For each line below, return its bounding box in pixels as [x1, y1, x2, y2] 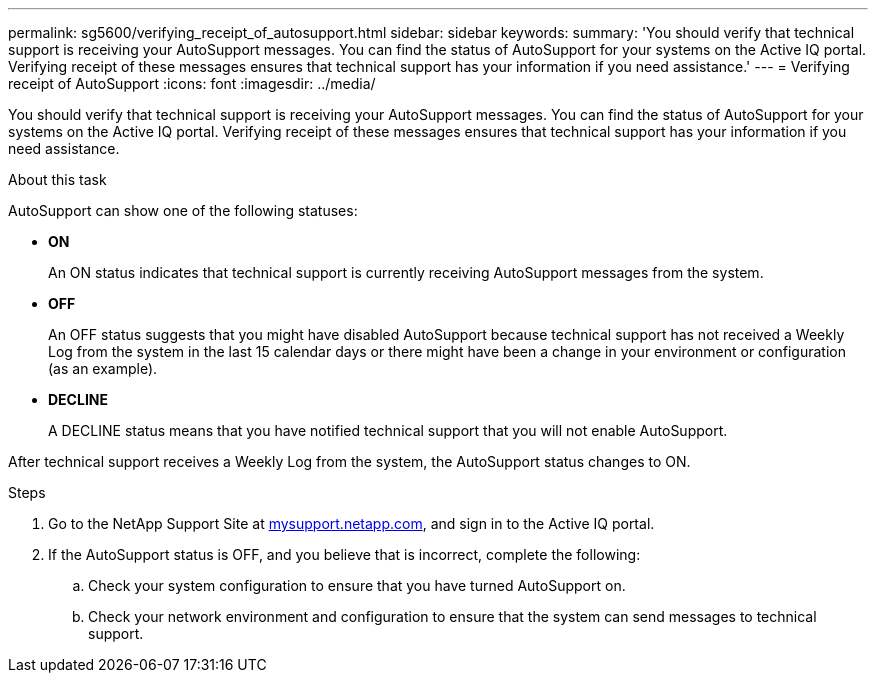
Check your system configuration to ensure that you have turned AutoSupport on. [88, 577, 626, 594]
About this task [8, 171, 107, 188]
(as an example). [48, 360, 158, 377]
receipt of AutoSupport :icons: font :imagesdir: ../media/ [8, 75, 376, 92]
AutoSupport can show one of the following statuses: [8, 202, 358, 219]
